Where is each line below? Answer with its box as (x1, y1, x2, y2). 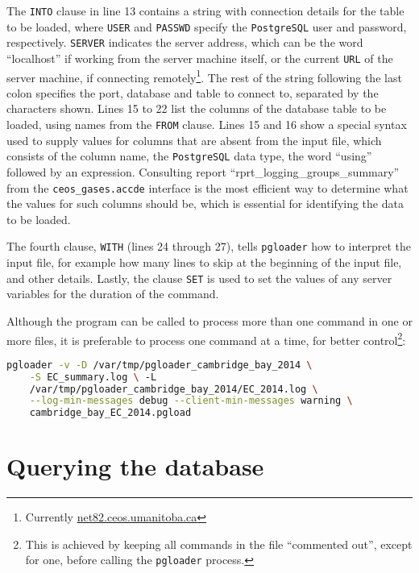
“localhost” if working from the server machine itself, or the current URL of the (6, 49, 393, 66)
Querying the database (6, 450, 264, 483)
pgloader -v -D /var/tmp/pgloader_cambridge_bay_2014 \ (6, 359, 313, 371)
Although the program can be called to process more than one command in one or (6, 312, 413, 329)
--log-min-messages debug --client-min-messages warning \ (29, 395, 353, 407)
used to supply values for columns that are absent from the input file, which (6, 131, 382, 148)
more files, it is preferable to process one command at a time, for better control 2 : (6, 329, 406, 348)
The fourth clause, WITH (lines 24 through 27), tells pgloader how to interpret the (6, 238, 412, 255)
